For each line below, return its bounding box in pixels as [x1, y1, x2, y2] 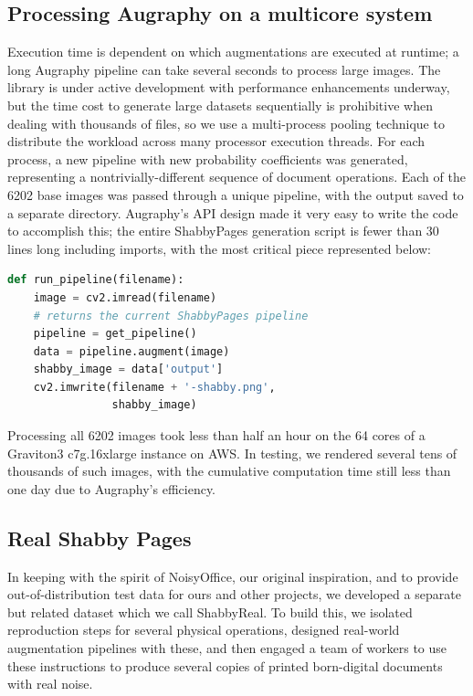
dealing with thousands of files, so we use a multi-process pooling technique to [7, 113, 445, 132]
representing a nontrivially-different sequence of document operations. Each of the [7, 167, 466, 186]
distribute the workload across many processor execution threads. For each [7, 132, 426, 151]
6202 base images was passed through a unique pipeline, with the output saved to [7, 185, 464, 204]
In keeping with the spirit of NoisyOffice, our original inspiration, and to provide [7, 566, 458, 585]
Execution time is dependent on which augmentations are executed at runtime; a [7, 42, 459, 61]
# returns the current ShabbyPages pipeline [33, 309, 309, 322]
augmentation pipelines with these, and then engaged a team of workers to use [7, 638, 447, 658]
